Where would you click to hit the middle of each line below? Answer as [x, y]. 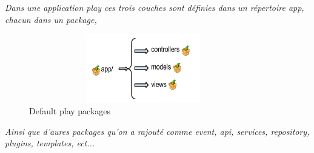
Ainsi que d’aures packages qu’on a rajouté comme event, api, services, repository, [157, 131]
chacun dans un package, [51, 19]
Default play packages [70, 111]
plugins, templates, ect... [50, 143]
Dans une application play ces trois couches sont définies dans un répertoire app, [155, 7]
